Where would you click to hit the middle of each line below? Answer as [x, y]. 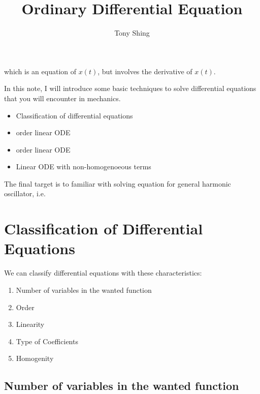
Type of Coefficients [47, 341]
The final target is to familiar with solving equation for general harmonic [118, 183]
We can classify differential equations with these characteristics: [103, 273]
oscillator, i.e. [25, 193]
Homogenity [35, 358]
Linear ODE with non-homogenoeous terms [84, 166]
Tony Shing [132, 33]
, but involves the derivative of [145, 71]
